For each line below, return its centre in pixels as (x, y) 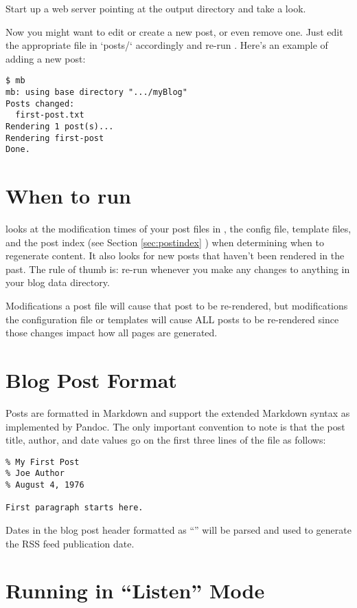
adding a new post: (46, 58)
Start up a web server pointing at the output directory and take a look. (156, 8)
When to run (68, 196)
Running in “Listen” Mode (135, 590)
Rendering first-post (55, 138)
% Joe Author (35, 474)
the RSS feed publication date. (70, 543)
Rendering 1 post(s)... (60, 127)
